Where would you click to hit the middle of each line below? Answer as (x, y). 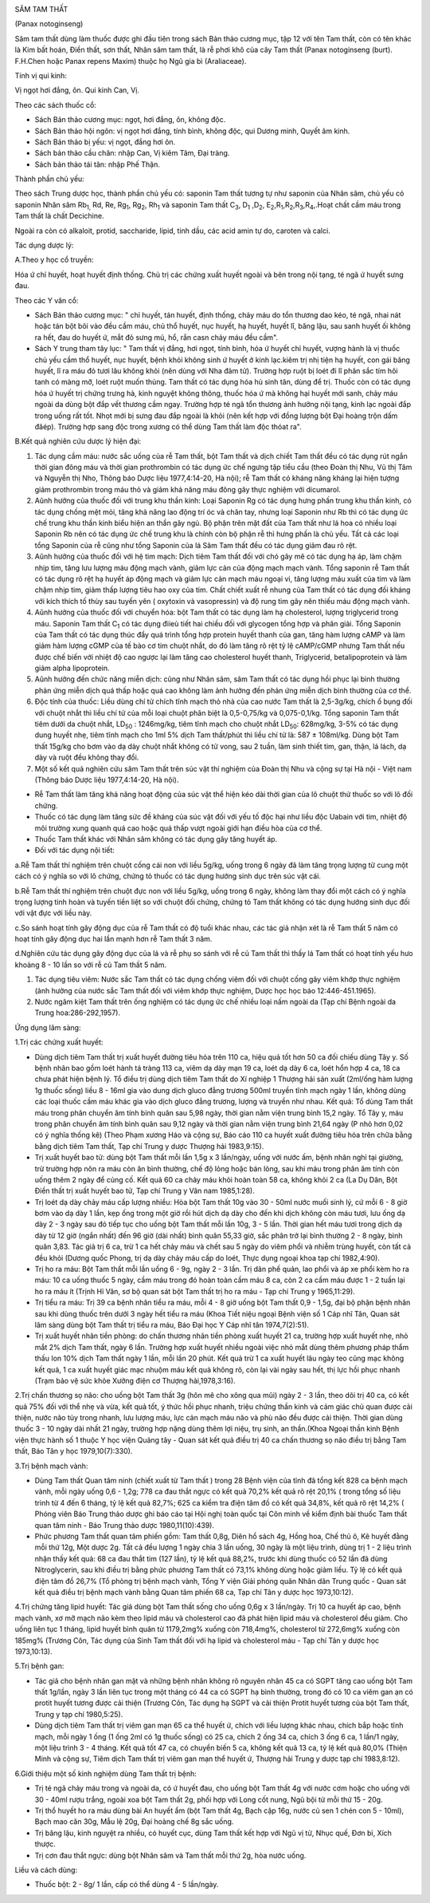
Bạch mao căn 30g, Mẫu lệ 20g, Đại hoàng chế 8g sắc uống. (134, 1822)
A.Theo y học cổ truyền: (54, 260)
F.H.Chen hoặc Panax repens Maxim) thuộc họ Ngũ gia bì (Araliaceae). (131, 61)
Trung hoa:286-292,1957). (78, 1013)
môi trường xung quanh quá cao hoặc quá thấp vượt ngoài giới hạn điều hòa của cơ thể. (178, 828)
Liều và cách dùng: (46, 1869)
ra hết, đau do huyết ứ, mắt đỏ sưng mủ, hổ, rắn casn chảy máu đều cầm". (156, 337)
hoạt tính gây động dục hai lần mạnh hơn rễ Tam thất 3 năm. (113, 939)
